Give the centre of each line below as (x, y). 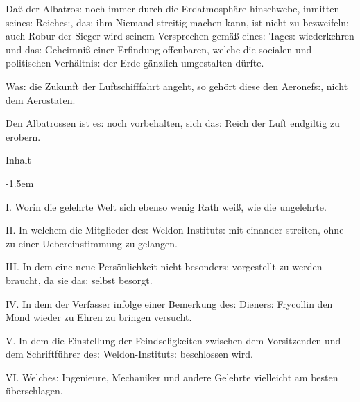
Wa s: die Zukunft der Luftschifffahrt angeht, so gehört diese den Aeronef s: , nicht (177, 86)
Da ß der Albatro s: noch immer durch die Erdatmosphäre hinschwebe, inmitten (173, 8)
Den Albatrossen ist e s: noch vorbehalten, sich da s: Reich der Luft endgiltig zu (173, 123)
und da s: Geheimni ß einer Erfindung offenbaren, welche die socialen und (159, 49)
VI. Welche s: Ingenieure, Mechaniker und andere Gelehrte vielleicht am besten (172, 377)
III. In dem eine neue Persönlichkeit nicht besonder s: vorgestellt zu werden (164, 266)
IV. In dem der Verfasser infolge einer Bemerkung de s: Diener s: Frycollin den (169, 303)
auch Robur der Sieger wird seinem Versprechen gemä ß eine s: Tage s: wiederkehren (180, 36)
